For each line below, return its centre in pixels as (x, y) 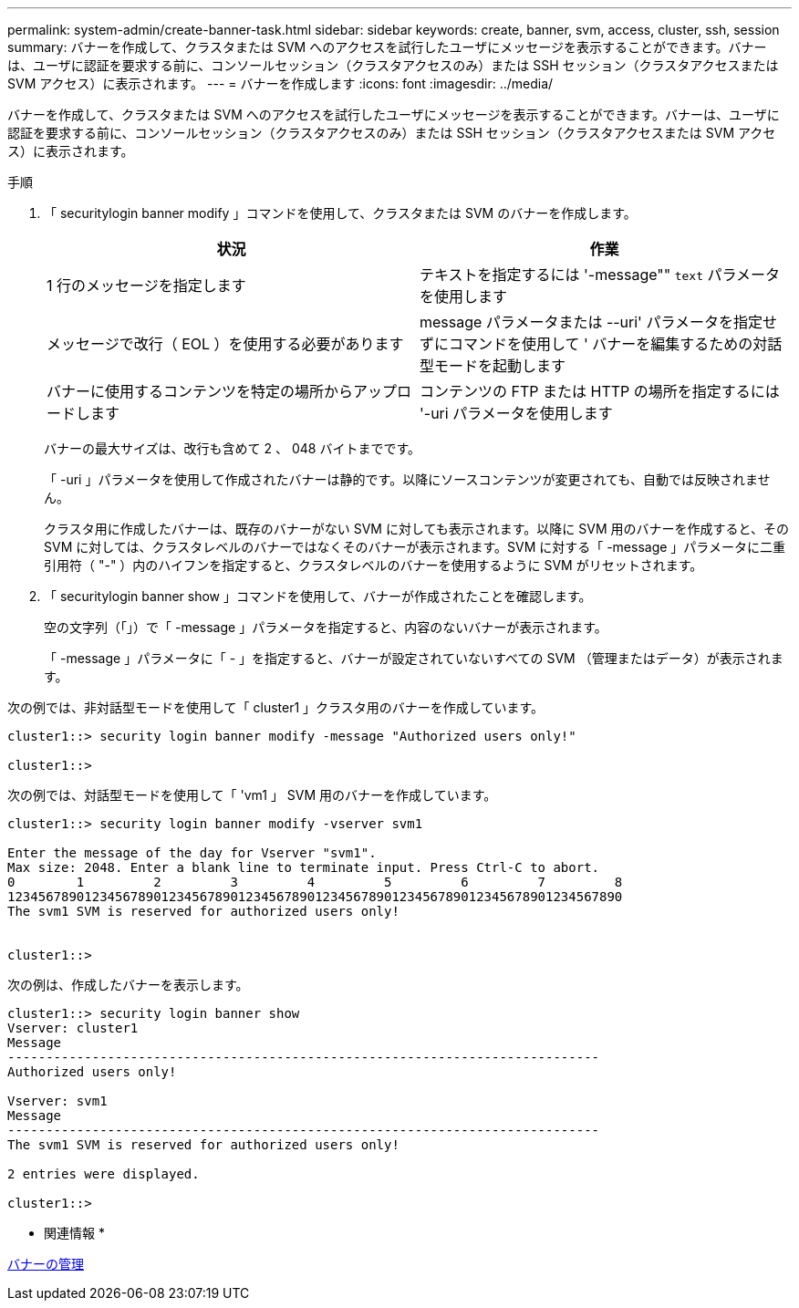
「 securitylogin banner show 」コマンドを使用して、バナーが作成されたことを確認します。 (318, 596)
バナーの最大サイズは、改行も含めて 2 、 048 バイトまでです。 (233, 448)
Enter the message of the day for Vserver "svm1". (192, 853)
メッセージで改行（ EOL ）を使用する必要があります (225, 344)
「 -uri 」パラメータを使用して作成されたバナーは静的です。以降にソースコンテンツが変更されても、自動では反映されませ (407, 479)
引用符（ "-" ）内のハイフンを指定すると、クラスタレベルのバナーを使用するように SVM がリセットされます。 (374, 565)
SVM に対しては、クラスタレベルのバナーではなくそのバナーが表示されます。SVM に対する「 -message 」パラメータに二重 (415, 547)
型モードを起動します (493, 366)
